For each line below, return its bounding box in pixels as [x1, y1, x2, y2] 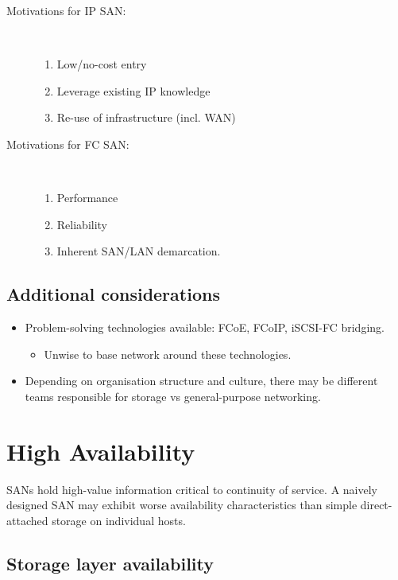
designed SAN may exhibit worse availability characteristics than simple [6, 496, 357, 513]
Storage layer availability [6, 551, 214, 575]
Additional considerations [6, 282, 220, 306]
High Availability [6, 434, 195, 467]
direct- [360, 496, 392, 513]
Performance [56, 189, 118, 206]
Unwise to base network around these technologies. [44, 345, 292, 362]
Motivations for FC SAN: [6, 135, 129, 152]
